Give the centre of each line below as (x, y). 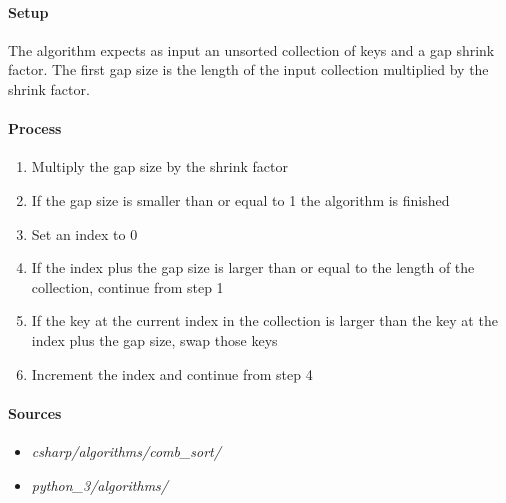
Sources (35, 412)
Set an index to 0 (84, 233)
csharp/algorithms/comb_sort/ (126, 450)
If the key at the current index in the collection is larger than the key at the (264, 320)
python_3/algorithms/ (99, 484)
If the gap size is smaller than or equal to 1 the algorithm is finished (240, 199)
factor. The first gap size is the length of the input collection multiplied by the (248, 69)
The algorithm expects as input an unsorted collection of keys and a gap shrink (251, 49)
